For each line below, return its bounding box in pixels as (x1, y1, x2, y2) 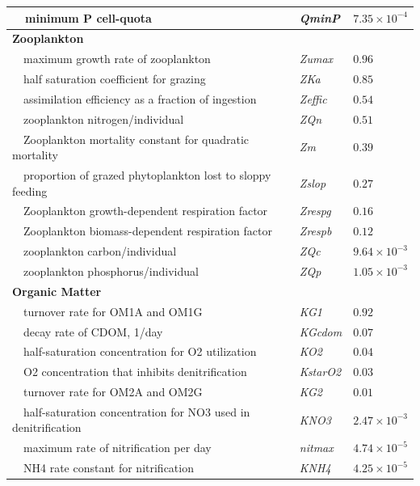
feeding (12, 182, 48, 199)
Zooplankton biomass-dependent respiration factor (23, 222, 272, 239)
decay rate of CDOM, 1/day (23, 323, 163, 340)
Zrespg (299, 202, 331, 219)
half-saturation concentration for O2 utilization (23, 343, 257, 360)
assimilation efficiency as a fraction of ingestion (23, 90, 257, 107)
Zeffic (299, 90, 327, 107)
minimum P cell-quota (25, 9, 152, 26)
